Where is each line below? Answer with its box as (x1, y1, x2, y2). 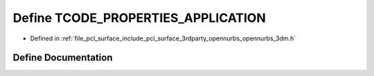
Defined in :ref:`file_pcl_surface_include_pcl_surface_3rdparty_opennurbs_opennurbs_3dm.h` (30, 34, 296, 42)
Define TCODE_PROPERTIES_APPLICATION (12, 10, 266, 25)
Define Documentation (12, 52, 113, 64)
